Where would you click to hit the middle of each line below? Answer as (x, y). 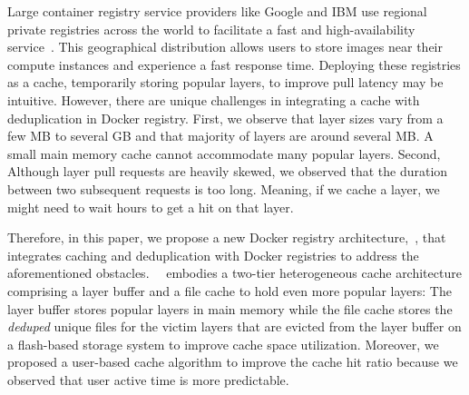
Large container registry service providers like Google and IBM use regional (217, 11)
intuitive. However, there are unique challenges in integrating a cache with (214, 99)
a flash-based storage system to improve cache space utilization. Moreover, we (223, 344)
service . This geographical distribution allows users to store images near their (225, 47)
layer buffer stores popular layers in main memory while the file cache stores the (230, 308)
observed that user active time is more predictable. (148, 379)
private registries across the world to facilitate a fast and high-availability (211, 29)
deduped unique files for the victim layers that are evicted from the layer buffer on (234, 326)
